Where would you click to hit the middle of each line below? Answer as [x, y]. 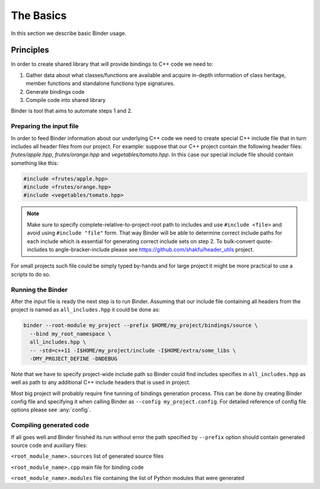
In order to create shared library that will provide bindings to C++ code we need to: [112, 64]
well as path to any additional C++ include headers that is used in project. [101, 382]
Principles [30, 50]
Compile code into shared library [66, 100]
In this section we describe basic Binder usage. [69, 33]
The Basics [39, 15]
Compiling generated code [50, 426]
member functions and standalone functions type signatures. [100, 84]
